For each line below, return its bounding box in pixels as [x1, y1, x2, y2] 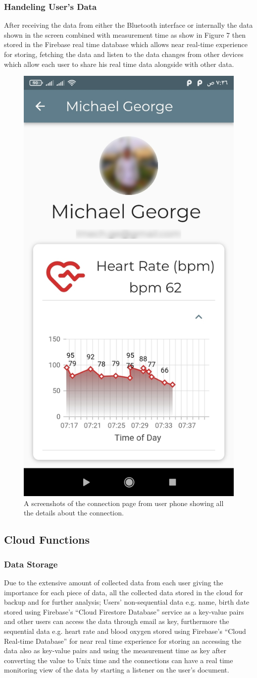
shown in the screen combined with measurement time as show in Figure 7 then [4, 29, 246, 40]
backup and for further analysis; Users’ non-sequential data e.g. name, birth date [4, 597, 250, 607]
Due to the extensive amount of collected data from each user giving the [4, 577, 223, 587]
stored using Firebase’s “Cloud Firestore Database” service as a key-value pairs [4, 606, 244, 617]
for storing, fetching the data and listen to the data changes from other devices [4, 49, 244, 59]
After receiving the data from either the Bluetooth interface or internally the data [4, 20, 253, 30]
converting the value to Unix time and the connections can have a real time [4, 655, 233, 665]
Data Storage [4, 558, 58, 570]
